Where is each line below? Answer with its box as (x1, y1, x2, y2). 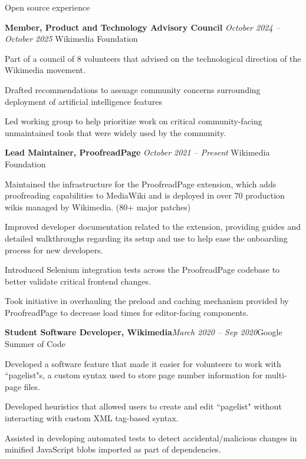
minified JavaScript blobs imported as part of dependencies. (5, 443, 221, 455)
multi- (265, 369, 287, 381)
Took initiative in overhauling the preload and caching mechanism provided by (5, 295, 289, 307)
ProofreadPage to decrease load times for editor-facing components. (5, 306, 249, 318)
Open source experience (5, 1, 90, 13)
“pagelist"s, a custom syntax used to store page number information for (5, 369, 263, 381)
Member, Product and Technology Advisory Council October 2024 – (5, 21, 280, 33)
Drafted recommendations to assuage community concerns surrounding (5, 83, 261, 95)
